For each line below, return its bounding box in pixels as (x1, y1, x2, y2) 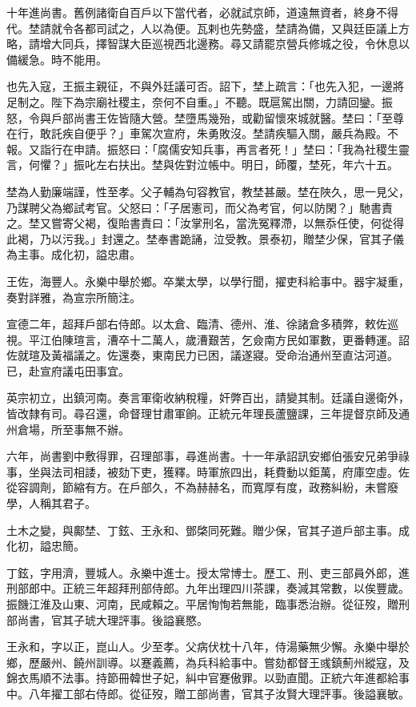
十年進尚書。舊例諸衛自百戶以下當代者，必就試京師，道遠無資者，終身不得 (6, 4, 398, 20)
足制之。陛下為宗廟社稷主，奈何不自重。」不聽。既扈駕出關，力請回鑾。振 (6, 93, 393, 110)
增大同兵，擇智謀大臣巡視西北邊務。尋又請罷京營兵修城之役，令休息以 (39, 35, 410, 52)
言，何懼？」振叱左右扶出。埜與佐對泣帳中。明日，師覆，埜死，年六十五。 (6, 156, 398, 173)
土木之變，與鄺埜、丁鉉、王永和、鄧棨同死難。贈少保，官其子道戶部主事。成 (6, 521, 410, 538)
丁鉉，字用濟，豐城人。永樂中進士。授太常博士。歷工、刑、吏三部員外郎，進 (6, 564, 410, 580)
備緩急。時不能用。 (6, 50, 107, 67)
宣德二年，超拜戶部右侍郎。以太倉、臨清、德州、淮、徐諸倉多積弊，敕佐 (6, 315, 387, 332)
